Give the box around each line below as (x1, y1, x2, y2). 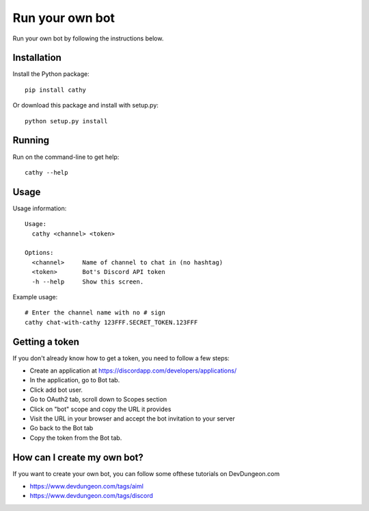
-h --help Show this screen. (31, 277, 144, 286)
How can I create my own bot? (12, 451, 143, 463)
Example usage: (12, 292, 58, 301)
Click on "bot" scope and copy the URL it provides (29, 405, 172, 413)
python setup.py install (25, 117, 108, 125)
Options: (25, 249, 54, 257)
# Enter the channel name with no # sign (25, 309, 165, 316)
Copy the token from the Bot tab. (29, 434, 122, 442)
